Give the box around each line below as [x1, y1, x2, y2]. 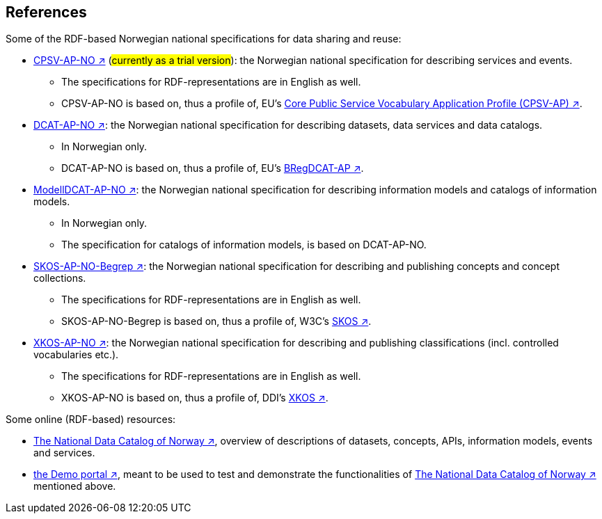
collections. [33, 272, 86, 285]
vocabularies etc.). [33, 349, 119, 361]
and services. [33, 447, 95, 459]
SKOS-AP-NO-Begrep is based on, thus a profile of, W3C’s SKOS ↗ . [61, 315, 372, 328]
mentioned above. [33, 480, 116, 493]
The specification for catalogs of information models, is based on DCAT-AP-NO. [61, 239, 427, 251]
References [6, 3, 87, 21]
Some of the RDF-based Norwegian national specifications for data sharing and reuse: [6, 33, 402, 45]
